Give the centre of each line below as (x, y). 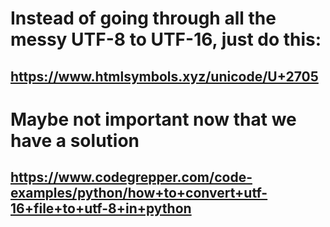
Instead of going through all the (143, 18)
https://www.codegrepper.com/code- (131, 177)
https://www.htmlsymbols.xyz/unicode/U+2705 (164, 76)
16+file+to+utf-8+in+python (101, 208)
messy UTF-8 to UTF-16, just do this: (166, 39)
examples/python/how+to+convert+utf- (139, 193)
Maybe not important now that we (153, 119)
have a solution (75, 140)
